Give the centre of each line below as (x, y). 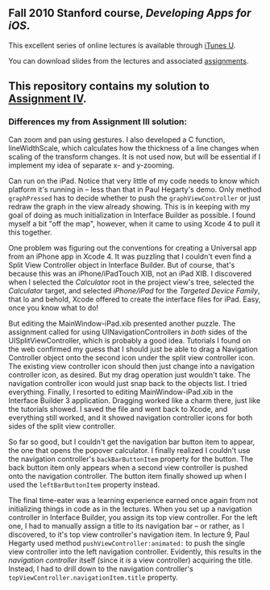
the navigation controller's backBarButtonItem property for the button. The (131, 459)
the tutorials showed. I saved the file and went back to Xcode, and (118, 409)
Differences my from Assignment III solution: (98, 122)
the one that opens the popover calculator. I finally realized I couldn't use (129, 450)
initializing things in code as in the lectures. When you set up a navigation (130, 509)
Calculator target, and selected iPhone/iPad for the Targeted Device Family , (134, 290)
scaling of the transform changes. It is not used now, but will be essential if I (135, 156)
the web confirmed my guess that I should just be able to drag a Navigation (133, 349)
